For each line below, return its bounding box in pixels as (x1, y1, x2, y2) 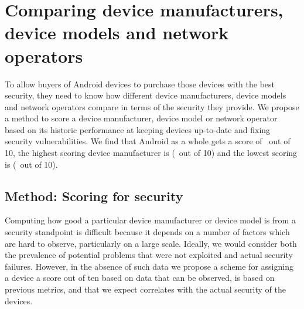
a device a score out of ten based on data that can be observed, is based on (5, 271, 275, 284)
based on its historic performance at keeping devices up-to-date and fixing (5, 123, 271, 135)
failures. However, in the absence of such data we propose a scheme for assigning (5, 260, 293, 272)
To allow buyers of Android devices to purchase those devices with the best (5, 77, 275, 90)
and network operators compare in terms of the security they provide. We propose (5, 100, 299, 113)
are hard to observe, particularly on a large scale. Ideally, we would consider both (5, 237, 297, 249)
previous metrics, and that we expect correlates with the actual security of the (5, 283, 286, 296)
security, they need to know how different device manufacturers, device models (5, 89, 286, 101)
